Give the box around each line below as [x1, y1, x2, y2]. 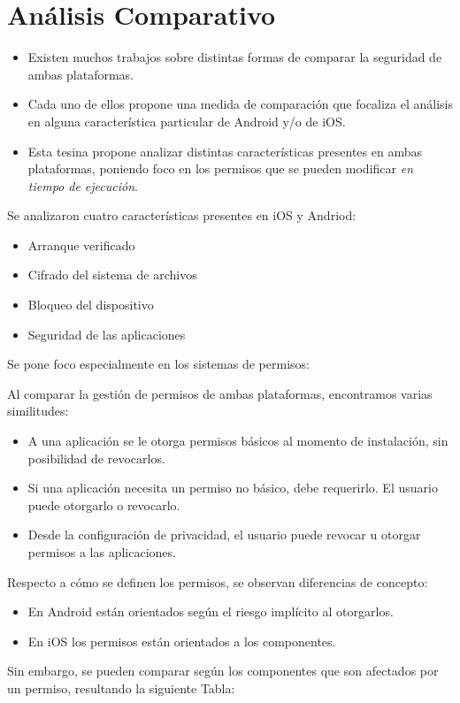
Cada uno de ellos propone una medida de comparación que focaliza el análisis [27, 95, 453, 113]
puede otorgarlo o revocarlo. [27, 495, 180, 514]
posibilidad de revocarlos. [27, 448, 165, 467]
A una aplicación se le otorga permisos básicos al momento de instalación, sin [27, 432, 448, 450]
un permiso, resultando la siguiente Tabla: [7, 678, 235, 697]
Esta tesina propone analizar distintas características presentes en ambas [27, 141, 422, 160]
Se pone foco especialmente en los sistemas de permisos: [7, 355, 310, 373]
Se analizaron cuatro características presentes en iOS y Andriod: [7, 206, 356, 225]
